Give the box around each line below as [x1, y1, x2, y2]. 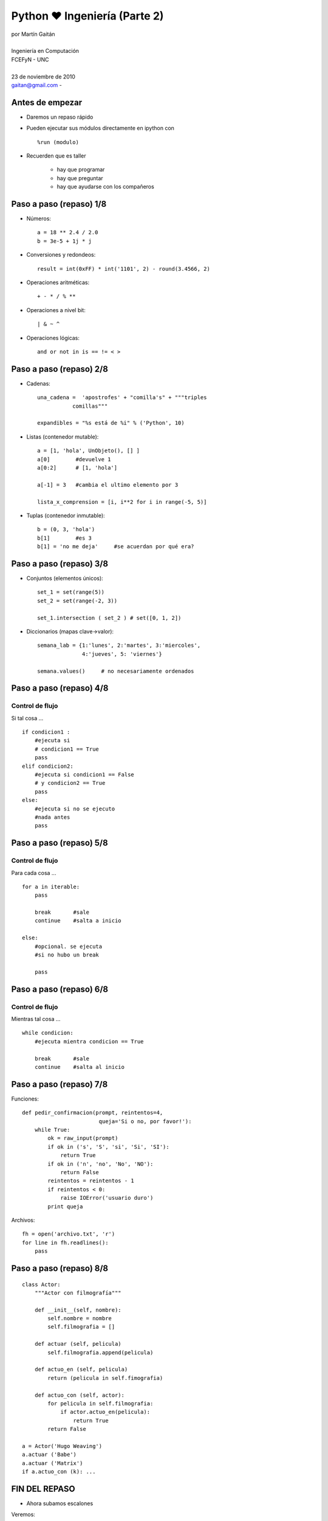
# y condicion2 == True [34, 779, 106, 787]
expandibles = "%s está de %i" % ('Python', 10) [37, 420, 185, 426]
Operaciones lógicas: [26, 334, 80, 341]
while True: [34, 1126, 70, 1133]
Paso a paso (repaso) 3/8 [11, 559, 109, 569]
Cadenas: [26, 380, 51, 387]
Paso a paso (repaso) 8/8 [11, 1263, 109, 1273]
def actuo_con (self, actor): [34, 1391, 125, 1399]
